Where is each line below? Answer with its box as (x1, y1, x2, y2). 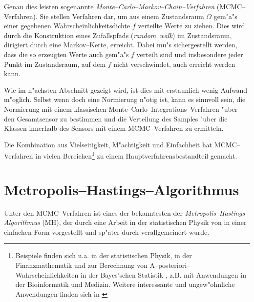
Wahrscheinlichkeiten (15, 269, 79, 280)
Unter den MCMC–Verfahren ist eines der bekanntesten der (4, 207, 183, 218)
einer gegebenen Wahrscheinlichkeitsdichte (4, 20, 130, 31)
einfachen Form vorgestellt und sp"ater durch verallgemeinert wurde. (4, 226, 210, 237)
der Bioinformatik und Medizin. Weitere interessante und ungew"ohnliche (15, 279, 235, 289)
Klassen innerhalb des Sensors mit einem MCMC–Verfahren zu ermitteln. (4, 123, 224, 133)
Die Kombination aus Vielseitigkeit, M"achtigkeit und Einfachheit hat (4, 139, 212, 149)
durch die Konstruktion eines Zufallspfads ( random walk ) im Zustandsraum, (4, 30, 232, 40)
